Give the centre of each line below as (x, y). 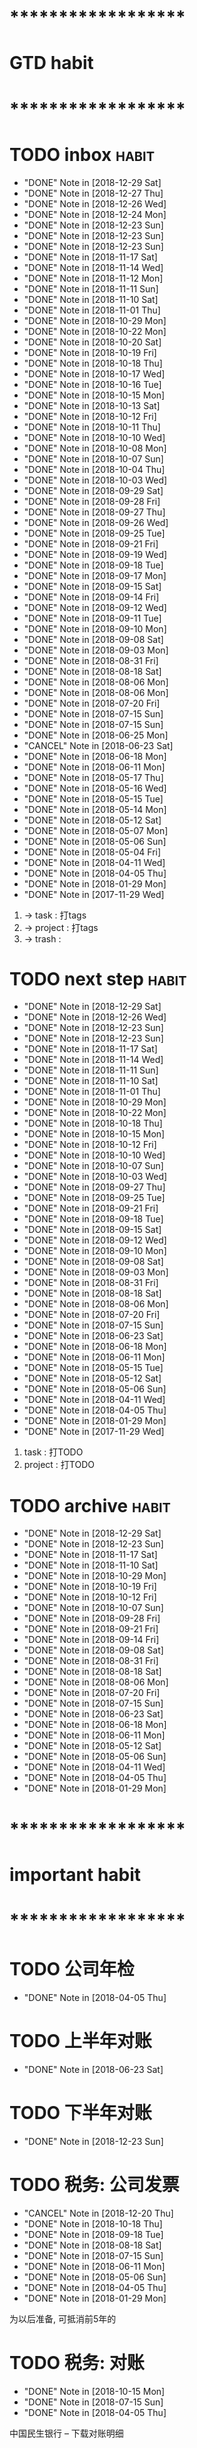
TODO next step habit (98, 978)
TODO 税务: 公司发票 (94, 2184)
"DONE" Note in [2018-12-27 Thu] (93, 193)
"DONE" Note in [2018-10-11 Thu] (92, 427)
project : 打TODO (59, 1465)
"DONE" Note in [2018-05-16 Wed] (95, 788)
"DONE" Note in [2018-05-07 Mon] (96, 830)
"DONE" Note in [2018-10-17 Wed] (94, 373)
